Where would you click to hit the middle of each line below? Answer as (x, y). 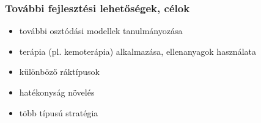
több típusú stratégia (59, 112)
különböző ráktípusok (60, 72)
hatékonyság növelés (57, 92)
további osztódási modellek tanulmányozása (101, 31)
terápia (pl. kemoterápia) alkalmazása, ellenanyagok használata (138, 51)
